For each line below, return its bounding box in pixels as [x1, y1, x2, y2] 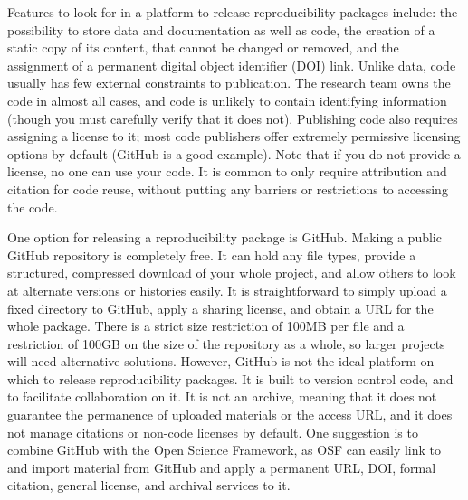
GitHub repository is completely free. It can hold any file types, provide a [7, 245, 416, 264]
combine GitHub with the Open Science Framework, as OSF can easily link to [7, 440, 442, 459]
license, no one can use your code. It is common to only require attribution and [7, 162, 447, 181]
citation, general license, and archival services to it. [7, 476, 291, 495]
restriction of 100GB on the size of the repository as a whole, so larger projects [7, 334, 445, 353]
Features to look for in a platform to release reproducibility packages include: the [7, 3, 458, 21]
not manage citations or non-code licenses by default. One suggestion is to [7, 422, 418, 441]
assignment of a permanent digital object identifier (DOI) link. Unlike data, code [7, 55, 456, 74]
